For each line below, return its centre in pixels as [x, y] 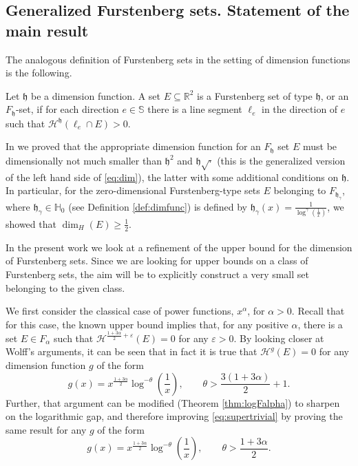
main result [47, 30]
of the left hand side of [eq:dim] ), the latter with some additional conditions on [172, 177]
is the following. [39, 73]
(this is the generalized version [281, 160]
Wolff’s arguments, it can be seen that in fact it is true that [131, 351]
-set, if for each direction [67, 109]
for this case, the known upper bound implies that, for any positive [147, 324]
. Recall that [318, 311]
